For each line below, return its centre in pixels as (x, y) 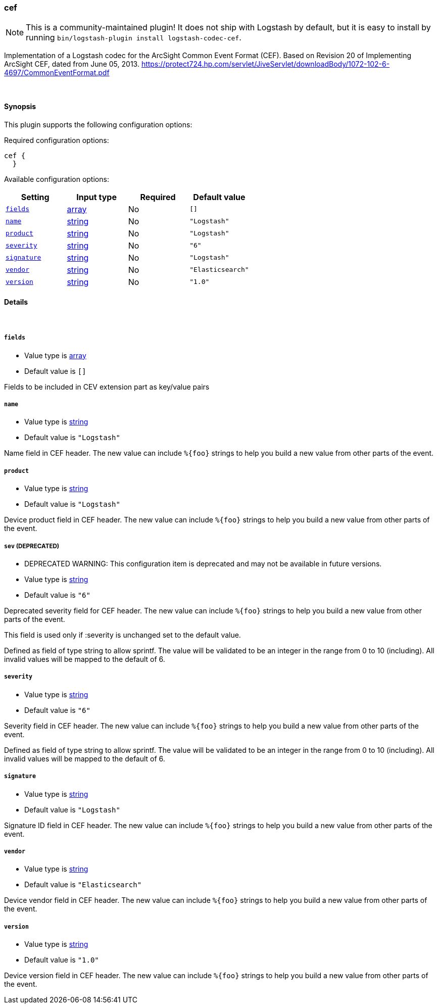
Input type (96, 197)
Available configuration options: (57, 179)
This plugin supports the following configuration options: (98, 124)
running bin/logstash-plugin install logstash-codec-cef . (134, 38)
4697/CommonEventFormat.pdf (57, 73)
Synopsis (20, 106)
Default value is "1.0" (62, 960)
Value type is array (55, 355)
